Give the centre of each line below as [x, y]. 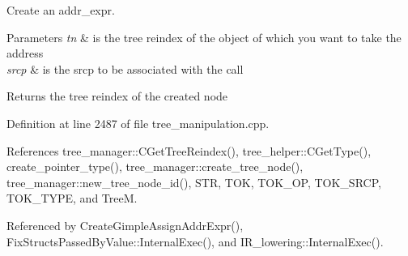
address [25, 53]
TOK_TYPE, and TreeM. [72, 198]
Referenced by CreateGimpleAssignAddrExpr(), [125, 225]
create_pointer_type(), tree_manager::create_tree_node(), [155, 166]
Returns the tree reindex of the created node [117, 96]
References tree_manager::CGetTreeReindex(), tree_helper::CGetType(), [189, 150]
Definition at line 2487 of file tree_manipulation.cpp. [138, 123]
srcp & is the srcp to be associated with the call [125, 68]
